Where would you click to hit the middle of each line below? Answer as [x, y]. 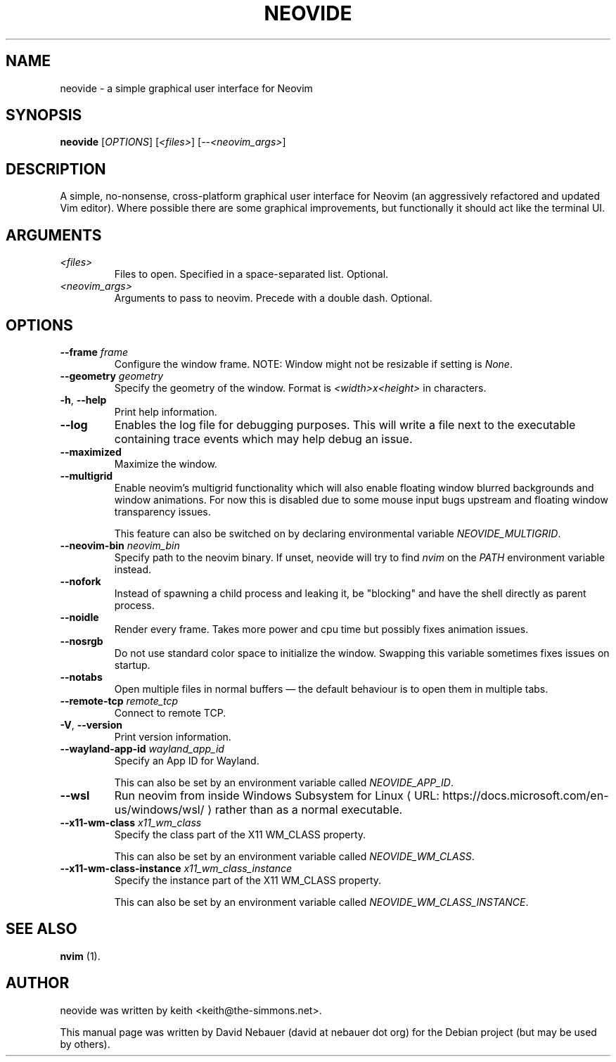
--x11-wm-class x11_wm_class [131, 822]
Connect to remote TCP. [170, 712]
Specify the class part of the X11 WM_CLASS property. [240, 834]
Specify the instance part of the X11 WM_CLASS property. [248, 880]
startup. [132, 665]
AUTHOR [38, 983]
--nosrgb [82, 641]
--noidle [79, 617]
